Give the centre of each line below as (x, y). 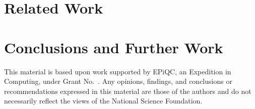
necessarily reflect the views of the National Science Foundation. (103, 101)
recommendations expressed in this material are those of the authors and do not (128, 91)
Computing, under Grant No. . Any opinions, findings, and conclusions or (118, 81)
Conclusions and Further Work (114, 47)
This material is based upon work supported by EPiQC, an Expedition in (118, 71)
